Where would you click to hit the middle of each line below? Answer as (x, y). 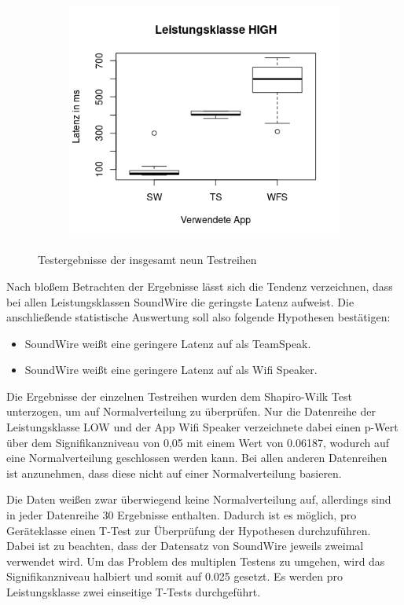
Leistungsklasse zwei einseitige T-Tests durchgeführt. (134, 592)
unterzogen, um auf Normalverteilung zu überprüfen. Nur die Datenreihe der (191, 411)
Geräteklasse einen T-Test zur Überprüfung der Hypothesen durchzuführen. (189, 530)
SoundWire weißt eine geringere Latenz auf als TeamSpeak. (168, 343)
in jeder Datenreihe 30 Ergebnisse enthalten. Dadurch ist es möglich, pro (182, 515)
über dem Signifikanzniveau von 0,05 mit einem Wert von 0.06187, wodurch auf (198, 442)
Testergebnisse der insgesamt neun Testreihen (147, 260)
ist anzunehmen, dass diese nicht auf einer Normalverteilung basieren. (174, 473)
